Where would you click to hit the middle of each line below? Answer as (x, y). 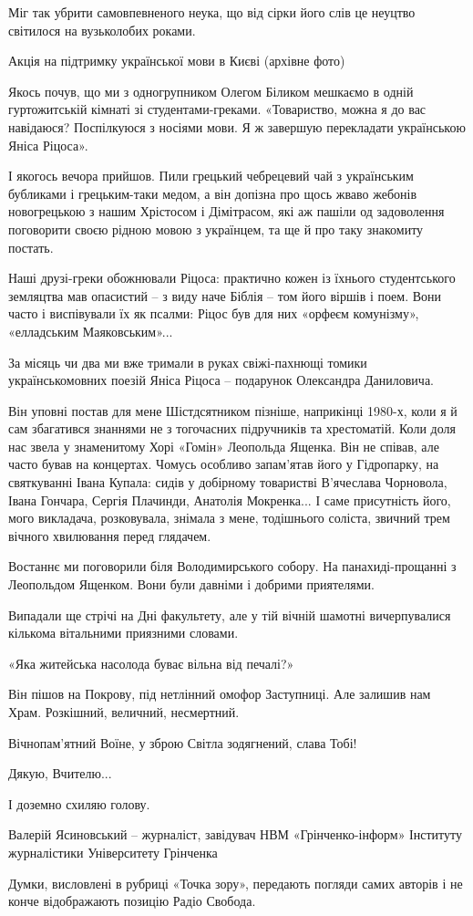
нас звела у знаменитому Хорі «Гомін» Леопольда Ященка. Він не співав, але (224, 446)
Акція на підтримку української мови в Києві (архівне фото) (177, 61)
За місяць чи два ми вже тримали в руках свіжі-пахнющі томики (188, 362)
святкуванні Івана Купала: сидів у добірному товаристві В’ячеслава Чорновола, (228, 482)
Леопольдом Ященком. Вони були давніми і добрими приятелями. (191, 584)
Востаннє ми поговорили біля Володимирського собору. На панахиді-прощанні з (232, 566)
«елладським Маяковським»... (91, 331)
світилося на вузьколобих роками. (102, 30)
